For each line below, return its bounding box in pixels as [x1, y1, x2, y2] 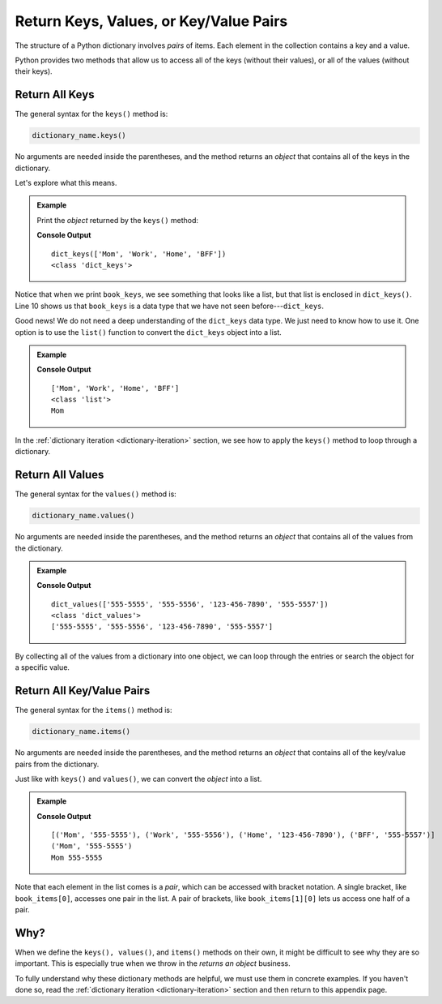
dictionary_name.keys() [32, 131, 127, 140]
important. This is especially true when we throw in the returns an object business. [15, 959, 291, 968]
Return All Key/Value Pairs [15, 684, 151, 697]
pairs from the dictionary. [15, 759, 100, 769]
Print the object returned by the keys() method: [36, 215, 198, 225]
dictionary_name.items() [32, 727, 131, 736]
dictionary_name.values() [32, 511, 135, 521]
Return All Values [15, 468, 104, 482]
